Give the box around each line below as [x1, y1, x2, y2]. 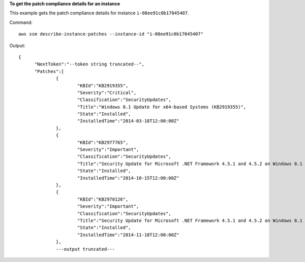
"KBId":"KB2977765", [77, 140, 129, 145]
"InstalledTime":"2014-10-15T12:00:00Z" [77, 175, 179, 181]
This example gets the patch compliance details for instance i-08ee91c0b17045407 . [9, 10, 189, 16]
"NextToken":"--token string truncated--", [34, 61, 145, 67]
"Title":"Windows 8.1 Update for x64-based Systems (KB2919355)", [77, 104, 247, 110]
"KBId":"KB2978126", [77, 196, 129, 202]
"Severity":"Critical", [77, 89, 137, 95]
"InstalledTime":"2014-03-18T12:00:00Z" [77, 118, 179, 124]
